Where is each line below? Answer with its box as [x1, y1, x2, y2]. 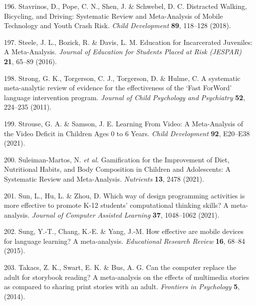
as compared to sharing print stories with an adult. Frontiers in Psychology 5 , [4, 281, 240, 292]
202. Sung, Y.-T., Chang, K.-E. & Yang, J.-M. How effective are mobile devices [4, 226, 244, 236]
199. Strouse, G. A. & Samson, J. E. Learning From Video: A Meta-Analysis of [4, 118, 243, 128]
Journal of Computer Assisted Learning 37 [32, 209, 161, 220]
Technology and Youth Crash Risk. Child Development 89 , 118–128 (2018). [4, 20, 231, 31]
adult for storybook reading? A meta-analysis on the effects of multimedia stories [4, 271, 250, 282]
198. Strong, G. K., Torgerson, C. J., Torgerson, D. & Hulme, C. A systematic [4, 73, 241, 83]
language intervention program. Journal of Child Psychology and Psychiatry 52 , [4, 92, 245, 102]
